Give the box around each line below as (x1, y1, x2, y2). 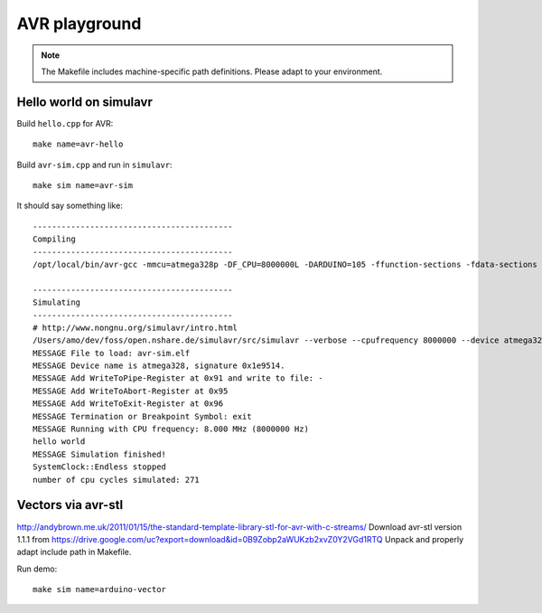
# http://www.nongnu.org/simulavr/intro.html (33, 322, 238, 333)
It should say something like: (16, 200, 124, 212)
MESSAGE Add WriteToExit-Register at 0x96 (33, 399, 224, 409)
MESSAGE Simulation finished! (33, 448, 167, 459)
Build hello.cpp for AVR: (16, 118, 114, 128)
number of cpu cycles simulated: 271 (33, 475, 201, 485)
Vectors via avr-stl (16, 497, 124, 513)
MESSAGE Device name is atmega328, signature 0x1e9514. (33, 361, 285, 371)
